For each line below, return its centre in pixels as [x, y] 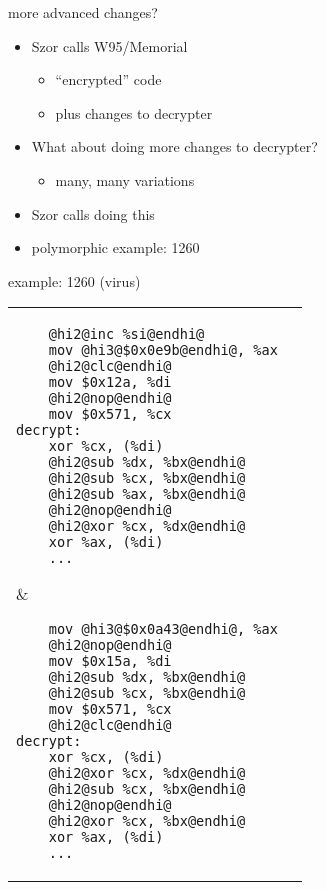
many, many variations [125, 179]
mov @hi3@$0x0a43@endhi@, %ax [163, 629]
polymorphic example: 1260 [115, 247]
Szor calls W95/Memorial [109, 45]
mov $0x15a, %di [110, 661]
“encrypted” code [108, 79]
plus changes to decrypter [134, 112]
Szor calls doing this [93, 213]
